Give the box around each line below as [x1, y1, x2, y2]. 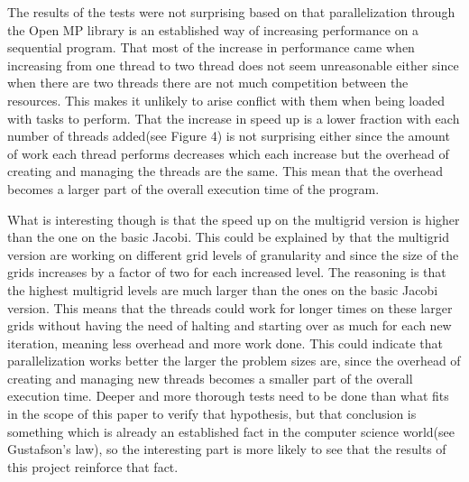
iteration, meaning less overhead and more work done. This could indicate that [7, 333, 443, 352]
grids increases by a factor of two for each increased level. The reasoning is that [7, 263, 446, 282]
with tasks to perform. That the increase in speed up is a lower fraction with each [7, 108, 460, 127]
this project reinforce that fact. [7, 457, 179, 476]
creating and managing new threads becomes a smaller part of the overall [7, 368, 413, 387]
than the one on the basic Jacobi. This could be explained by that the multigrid [7, 227, 450, 246]
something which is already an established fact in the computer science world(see [7, 422, 455, 440]
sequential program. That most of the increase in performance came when [7, 38, 415, 57]
